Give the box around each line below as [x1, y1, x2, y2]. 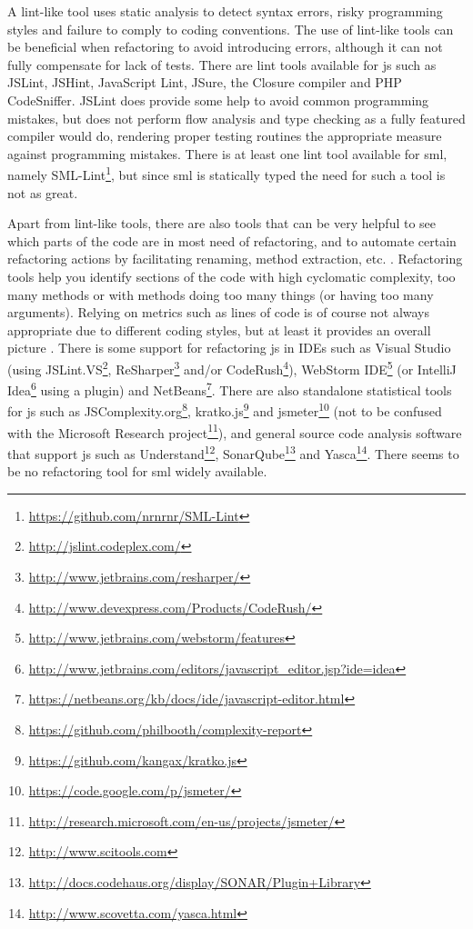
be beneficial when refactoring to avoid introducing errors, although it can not [7, 37, 443, 56]
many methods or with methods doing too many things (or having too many [7, 285, 434, 304]
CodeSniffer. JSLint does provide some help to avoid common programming [7, 90, 429, 109]
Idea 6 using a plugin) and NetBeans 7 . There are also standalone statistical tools [7, 378, 452, 399]
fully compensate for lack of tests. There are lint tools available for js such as [7, 55, 437, 74]
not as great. [7, 183, 78, 202]
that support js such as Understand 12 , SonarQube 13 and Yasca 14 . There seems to [7, 441, 459, 463]
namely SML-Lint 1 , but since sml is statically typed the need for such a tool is [7, 163, 446, 184]
